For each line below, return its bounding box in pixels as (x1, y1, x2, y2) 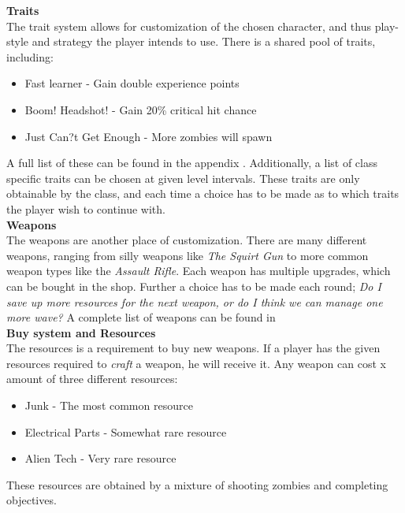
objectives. (6, 492, 57, 508)
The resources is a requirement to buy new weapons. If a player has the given (6, 340, 381, 356)
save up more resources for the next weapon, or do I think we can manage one (6, 293, 383, 310)
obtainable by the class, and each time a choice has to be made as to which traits (6, 185, 399, 202)
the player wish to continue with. (6, 200, 165, 217)
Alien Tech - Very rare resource (24, 450, 176, 467)
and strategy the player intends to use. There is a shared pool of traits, (32, 33, 376, 50)
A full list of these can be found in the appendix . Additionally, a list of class (6, 154, 377, 171)
